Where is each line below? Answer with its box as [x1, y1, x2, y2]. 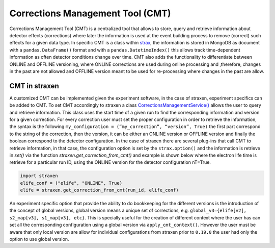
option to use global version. [9, 236, 69, 242]
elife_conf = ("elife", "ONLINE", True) [20, 180, 122, 186]
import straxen [20, 173, 58, 179]
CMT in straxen [9, 82, 60, 90]
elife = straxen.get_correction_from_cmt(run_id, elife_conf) [20, 187, 179, 193]
